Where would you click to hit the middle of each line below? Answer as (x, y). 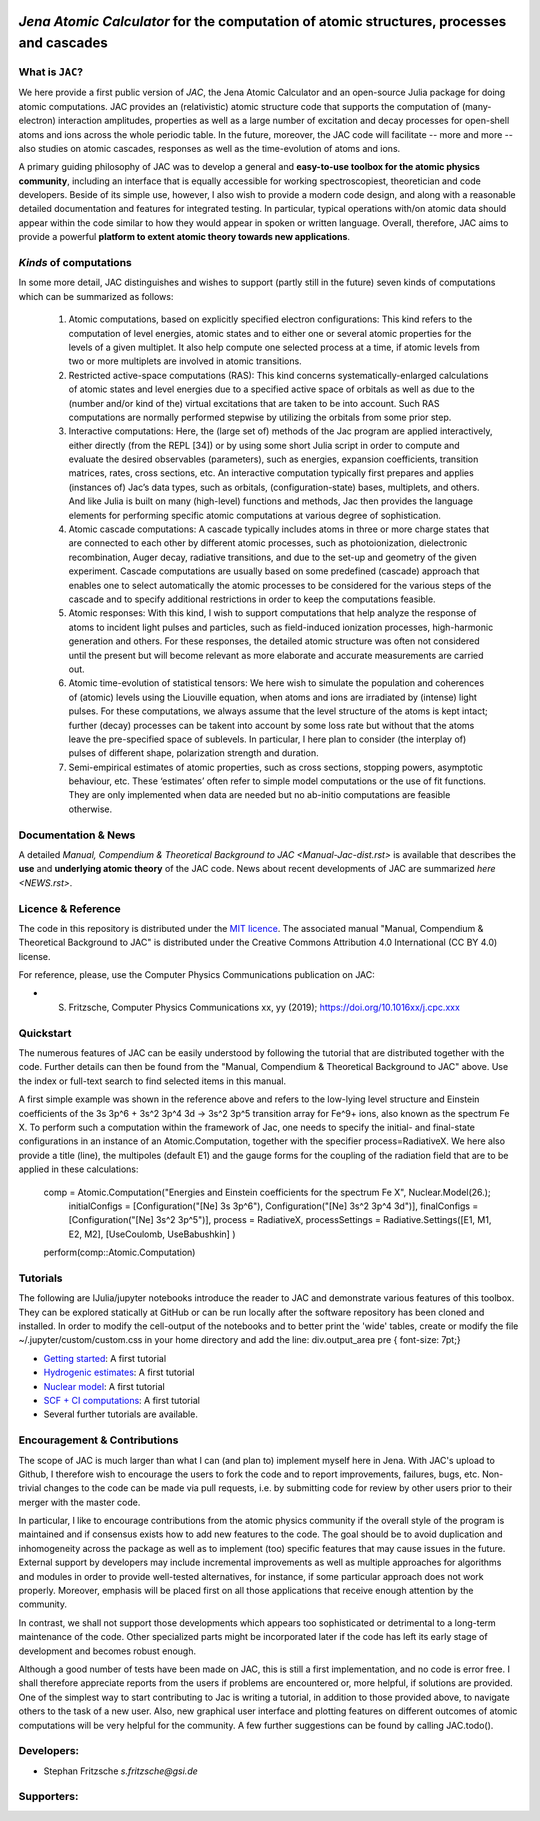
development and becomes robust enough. (107, 1651)
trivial (30, 1488)
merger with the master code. (79, 1502)
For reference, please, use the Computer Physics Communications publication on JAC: (196, 975)
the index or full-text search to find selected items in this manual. (152, 1081)
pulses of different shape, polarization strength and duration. (193, 753)
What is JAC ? (51, 72)
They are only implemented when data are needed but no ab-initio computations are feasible (259, 795)
